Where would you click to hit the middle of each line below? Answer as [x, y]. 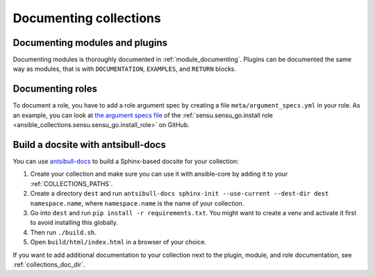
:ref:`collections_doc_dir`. [49, 265]
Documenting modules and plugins [90, 43]
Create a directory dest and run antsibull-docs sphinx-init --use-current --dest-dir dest [180, 194]
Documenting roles [55, 89]
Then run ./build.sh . [63, 232]
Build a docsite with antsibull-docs [89, 145]
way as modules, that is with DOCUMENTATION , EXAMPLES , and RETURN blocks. [124, 69]
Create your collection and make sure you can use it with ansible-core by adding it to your [159, 174]
